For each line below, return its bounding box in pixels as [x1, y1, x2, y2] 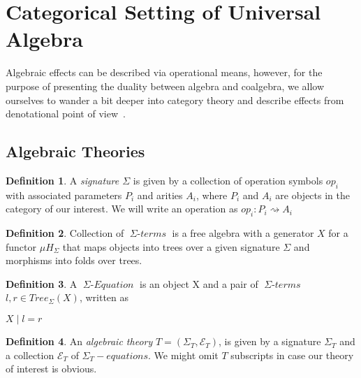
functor [6, 239, 37, 254]
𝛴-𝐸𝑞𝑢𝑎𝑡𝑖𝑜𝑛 [82, 279, 134, 290]
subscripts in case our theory [230, 347, 354, 362]
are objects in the [275, 187, 350, 202]
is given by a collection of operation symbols [133, 173, 323, 187]
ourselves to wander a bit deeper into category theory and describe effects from [6, 92, 344, 107]
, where [196, 187, 228, 202]
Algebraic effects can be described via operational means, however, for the [6, 65, 323, 80]
